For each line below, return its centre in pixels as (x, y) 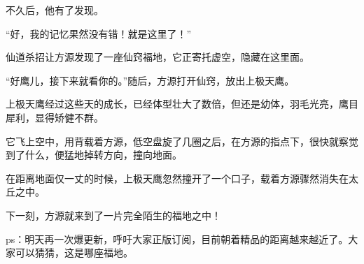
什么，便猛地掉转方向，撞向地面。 (103, 155)
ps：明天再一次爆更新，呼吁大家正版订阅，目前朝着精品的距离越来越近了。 (177, 239)
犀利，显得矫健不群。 (55, 117)
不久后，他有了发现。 (55, 10)
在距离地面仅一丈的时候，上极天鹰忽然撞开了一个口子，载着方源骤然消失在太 (182, 178)
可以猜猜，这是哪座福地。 (74, 252)
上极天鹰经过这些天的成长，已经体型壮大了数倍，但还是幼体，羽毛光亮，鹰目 (182, 104)
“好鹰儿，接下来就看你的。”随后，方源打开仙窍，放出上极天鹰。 (150, 80)
